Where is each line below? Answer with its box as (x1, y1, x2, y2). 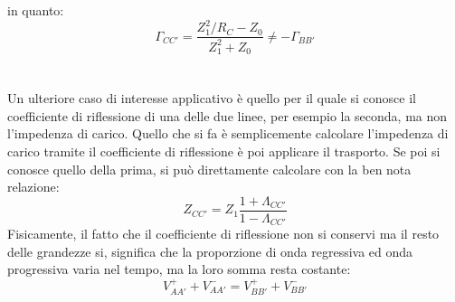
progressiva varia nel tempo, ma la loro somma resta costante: (7, 260, 351, 278)
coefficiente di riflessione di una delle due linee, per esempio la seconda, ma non (7, 106, 448, 125)
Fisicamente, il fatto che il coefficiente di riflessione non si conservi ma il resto (7, 224, 440, 243)
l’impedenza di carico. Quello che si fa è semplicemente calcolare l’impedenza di (7, 124, 449, 143)
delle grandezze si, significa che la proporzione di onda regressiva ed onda (7, 241, 413, 260)
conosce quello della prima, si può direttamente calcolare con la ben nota (7, 159, 412, 178)
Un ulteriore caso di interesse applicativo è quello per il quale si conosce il (7, 89, 417, 108)
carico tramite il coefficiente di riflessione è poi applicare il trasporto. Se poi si (7, 141, 441, 160)
